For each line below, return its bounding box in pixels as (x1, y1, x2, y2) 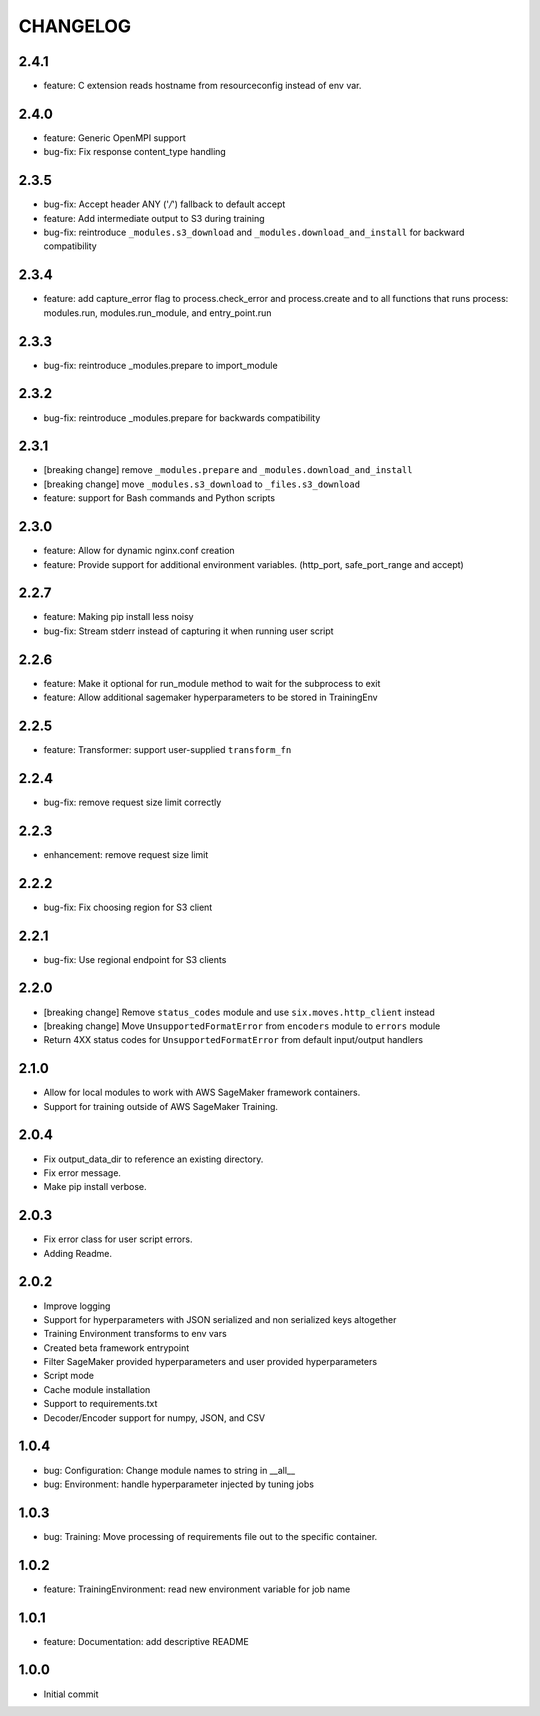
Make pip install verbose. (43, 1181, 147, 1193)
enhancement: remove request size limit (43, 848, 209, 860)
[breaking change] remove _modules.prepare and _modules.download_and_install (43, 464, 413, 476)
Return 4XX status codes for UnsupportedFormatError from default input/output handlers (43, 1034, 424, 1046)
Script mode (43, 1370, 95, 1382)
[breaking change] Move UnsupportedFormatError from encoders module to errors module (43, 1020, 441, 1032)
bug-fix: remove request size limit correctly (43, 796, 222, 808)
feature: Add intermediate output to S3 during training (43, 212, 265, 224)
